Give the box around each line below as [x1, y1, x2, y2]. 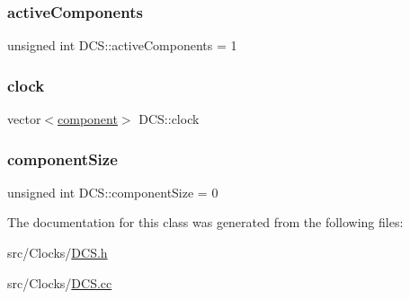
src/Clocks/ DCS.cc [7, 273, 112, 292]
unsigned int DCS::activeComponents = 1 [7, 36, 237, 55]
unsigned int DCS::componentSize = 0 [7, 182, 218, 201]
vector [7, 110, 41, 128]
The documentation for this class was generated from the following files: [7, 213, 404, 232]
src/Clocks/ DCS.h [7, 243, 108, 262]
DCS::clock [138, 110, 200, 128]
